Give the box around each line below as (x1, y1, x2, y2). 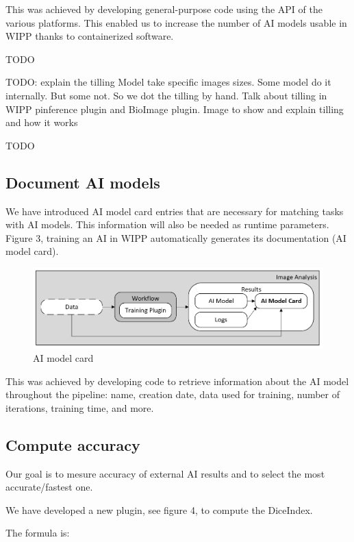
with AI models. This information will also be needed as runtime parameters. (5, 217, 329, 232)
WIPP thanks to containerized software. (5, 29, 174, 43)
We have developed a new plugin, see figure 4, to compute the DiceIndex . (5, 502, 313, 517)
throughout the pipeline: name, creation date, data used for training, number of (5, 387, 340, 402)
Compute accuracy (5, 434, 140, 455)
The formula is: (5, 526, 70, 540)
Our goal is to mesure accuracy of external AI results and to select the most (5, 466, 325, 480)
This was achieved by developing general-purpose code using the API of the (5, 2, 323, 16)
